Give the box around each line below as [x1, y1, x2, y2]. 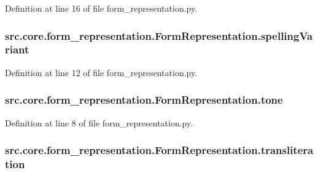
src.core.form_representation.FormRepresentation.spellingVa [5, 28, 313, 43]
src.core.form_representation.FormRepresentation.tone [5, 92, 283, 107]
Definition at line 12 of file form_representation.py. [5, 66, 198, 79]
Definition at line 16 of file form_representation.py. [5, 2, 198, 14]
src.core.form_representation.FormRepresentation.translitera [5, 142, 314, 158]
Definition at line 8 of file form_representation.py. [5, 116, 193, 129]
